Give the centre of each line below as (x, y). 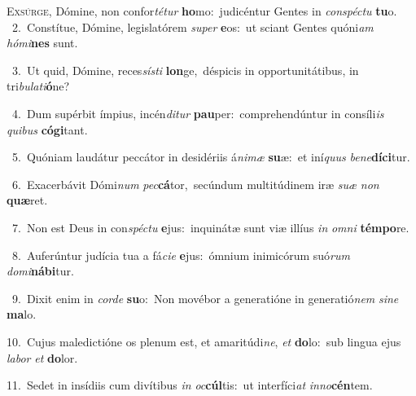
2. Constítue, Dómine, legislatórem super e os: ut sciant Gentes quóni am (193, 26)
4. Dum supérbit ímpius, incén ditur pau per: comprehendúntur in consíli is (198, 113)
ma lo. (22, 314)
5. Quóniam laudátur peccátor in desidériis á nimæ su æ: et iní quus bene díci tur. (211, 157)
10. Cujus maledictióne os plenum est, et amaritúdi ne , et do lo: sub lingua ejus (204, 341)
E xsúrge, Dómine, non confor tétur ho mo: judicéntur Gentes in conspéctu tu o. (202, 11)
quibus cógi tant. (47, 129)
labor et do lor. (42, 357)
